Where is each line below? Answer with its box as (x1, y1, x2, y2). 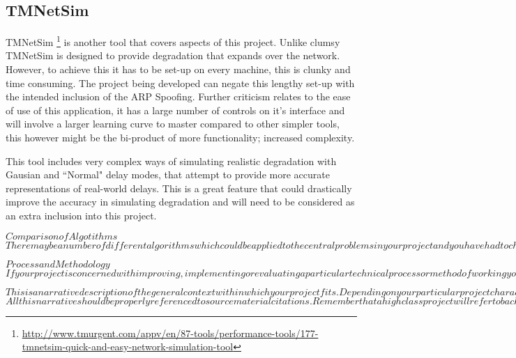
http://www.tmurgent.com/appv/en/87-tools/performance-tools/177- (22, 325, 319, 340)
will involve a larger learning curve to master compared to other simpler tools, (6, 116, 340, 131)
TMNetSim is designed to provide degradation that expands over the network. (6, 48, 340, 63)
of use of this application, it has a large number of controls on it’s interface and (6, 102, 345, 117)
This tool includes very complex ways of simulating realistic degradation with (6, 153, 337, 168)
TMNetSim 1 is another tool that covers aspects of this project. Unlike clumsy (6, 33, 340, 49)
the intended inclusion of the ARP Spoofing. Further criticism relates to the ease (6, 89, 351, 104)
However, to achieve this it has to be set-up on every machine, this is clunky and (6, 62, 351, 77)
